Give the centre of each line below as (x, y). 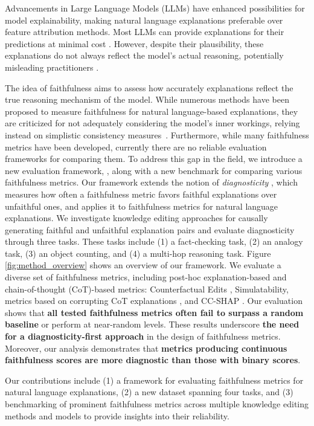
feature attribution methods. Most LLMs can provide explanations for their (145, 32)
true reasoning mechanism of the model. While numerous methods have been (147, 99)
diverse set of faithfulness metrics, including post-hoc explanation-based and (146, 277)
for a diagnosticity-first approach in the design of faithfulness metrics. (143, 336)
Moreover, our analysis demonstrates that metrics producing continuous (146, 348)
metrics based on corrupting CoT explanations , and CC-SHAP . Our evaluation (154, 301)
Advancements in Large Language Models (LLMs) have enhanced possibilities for (155, 8)
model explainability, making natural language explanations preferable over (144, 20)
